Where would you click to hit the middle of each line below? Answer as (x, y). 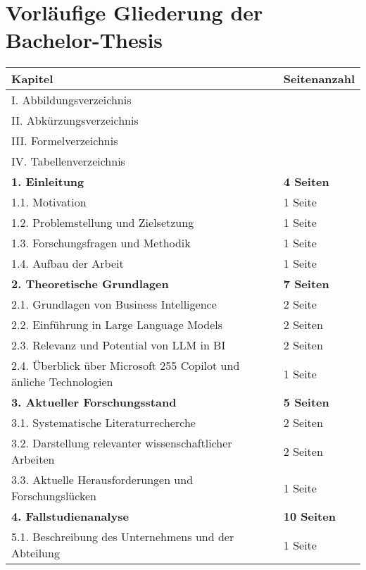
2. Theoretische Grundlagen (90, 284)
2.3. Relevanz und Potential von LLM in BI (119, 345)
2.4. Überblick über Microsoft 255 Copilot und (126, 366)
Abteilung (36, 553)
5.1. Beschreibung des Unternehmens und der (123, 537)
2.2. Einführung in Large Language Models (117, 325)
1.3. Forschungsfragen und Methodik (101, 243)
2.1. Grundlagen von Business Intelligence (114, 304)
